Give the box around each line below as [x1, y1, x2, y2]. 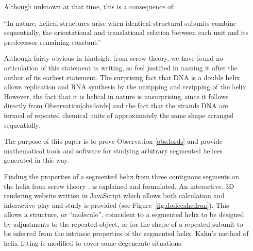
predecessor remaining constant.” [4, 36, 101, 47]
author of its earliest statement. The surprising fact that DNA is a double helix [4, 72, 240, 82]
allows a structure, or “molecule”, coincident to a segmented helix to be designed [4, 209, 244, 219]
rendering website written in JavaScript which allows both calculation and [4, 190, 224, 201]
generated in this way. [4, 155, 69, 165]
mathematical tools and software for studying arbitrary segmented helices [4, 145, 223, 155]
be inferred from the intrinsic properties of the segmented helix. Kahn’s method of [4, 228, 249, 238]
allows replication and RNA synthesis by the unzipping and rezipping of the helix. [4, 82, 248, 92]
